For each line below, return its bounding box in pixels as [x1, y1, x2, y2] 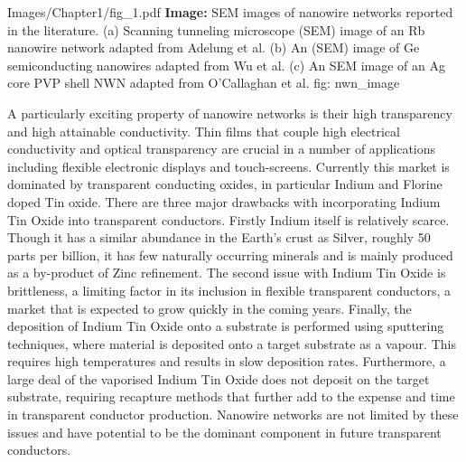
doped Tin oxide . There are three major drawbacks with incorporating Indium [7, 192, 441, 211]
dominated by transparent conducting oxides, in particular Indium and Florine [7, 174, 443, 193]
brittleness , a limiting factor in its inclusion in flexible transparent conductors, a [7, 280, 452, 299]
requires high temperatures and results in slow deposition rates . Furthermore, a [7, 352, 446, 371]
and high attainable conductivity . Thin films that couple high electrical [7, 121, 400, 140]
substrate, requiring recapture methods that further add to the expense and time [7, 387, 455, 406]
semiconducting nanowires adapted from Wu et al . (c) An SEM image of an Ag [7, 55, 445, 74]
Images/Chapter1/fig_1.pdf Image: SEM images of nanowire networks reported [7, 3, 453, 21]
